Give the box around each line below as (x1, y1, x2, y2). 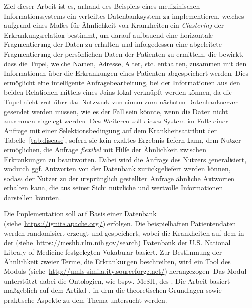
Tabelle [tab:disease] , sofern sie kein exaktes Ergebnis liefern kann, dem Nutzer (4, 135, 241, 145)
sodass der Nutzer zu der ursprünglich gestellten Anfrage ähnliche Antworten (4, 173, 234, 183)
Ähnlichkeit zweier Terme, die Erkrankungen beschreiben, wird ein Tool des (4, 256, 231, 267)
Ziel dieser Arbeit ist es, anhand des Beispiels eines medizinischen (4, 1, 200, 11)
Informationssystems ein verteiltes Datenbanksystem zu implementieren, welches (4, 10, 244, 21)
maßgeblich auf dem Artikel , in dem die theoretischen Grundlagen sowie (4, 285, 222, 295)
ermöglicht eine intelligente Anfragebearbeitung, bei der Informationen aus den (4, 77, 240, 87)
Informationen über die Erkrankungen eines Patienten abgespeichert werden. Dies (4, 68, 249, 78)
